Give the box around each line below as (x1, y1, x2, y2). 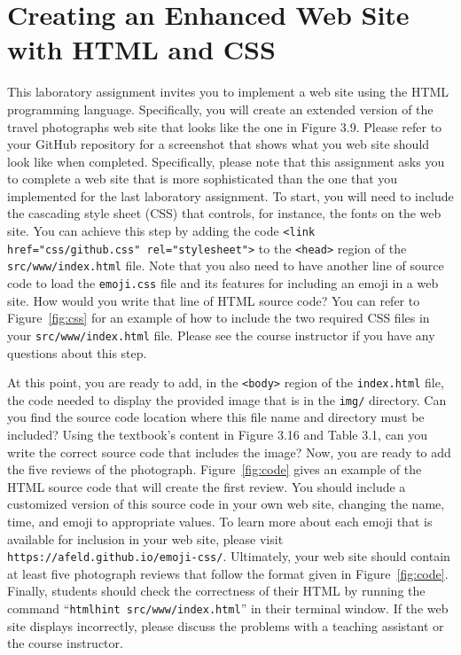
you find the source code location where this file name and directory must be (7, 408, 425, 426)
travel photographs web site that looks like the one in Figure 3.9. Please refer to (7, 117, 442, 136)
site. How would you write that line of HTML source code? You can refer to (7, 291, 420, 309)
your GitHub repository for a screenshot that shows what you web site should (7, 135, 430, 153)
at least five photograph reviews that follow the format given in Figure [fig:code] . (7, 564, 449, 582)
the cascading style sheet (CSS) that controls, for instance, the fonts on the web (7, 204, 441, 222)
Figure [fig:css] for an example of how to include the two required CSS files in (7, 308, 430, 327)
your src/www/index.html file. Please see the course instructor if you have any (7, 325, 435, 344)
